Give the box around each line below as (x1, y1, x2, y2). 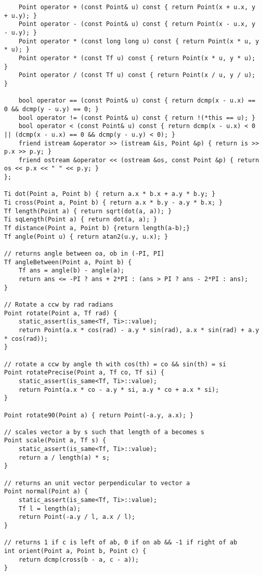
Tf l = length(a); (18, 505, 81, 512)
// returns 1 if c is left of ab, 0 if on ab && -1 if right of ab (4, 539, 238, 546)
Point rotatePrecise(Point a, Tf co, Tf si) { (4, 369, 164, 377)
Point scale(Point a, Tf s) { (4, 437, 106, 444)
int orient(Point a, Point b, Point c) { (4, 547, 147, 555)
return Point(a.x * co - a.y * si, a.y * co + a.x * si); (18, 386, 219, 393)
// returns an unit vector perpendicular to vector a (4, 479, 190, 487)
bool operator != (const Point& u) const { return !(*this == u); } (18, 114, 255, 121)
